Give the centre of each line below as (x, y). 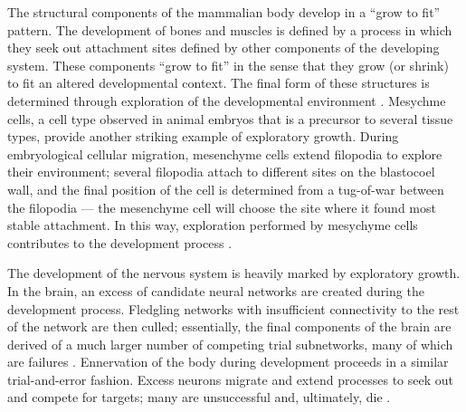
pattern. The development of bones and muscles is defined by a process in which (230, 29)
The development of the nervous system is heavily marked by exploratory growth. (234, 273)
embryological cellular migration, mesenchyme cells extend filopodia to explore (225, 153)
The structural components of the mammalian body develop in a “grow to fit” (224, 12)
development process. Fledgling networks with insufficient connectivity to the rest (233, 308)
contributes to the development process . (120, 242)
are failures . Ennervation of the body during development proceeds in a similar (228, 362)
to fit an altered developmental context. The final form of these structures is (219, 83)
